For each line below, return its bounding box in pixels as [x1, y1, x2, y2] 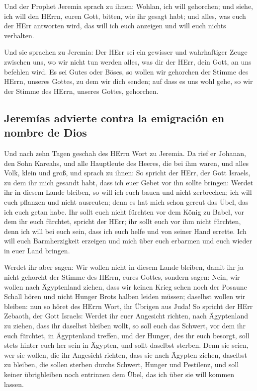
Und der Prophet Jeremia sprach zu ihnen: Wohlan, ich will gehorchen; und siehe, [4, 1, 253, 11]
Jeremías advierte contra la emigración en [4, 110, 225, 125]
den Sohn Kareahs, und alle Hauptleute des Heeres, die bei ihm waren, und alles [4, 157, 249, 168]
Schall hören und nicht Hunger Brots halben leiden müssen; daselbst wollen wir [4, 291, 246, 302]
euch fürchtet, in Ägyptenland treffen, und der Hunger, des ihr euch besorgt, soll [4, 330, 250, 340]
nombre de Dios [4, 125, 87, 140]
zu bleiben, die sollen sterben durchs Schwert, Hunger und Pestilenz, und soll [4, 359, 239, 370]
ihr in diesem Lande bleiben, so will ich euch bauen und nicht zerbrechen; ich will [4, 187, 252, 197]
